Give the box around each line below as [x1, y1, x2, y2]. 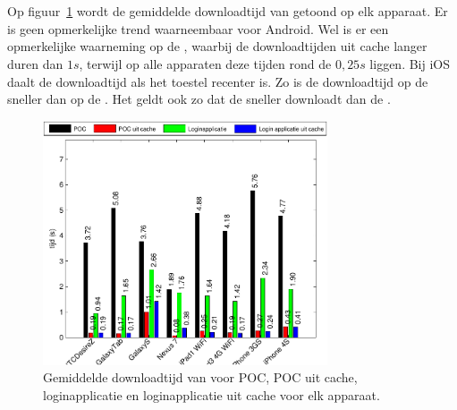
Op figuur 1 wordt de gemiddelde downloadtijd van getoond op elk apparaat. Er [7, 2, 448, 21]
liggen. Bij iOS [369, 54, 451, 73]
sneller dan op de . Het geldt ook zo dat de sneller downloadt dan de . [7, 90, 391, 108]
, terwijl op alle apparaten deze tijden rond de [79, 54, 332, 73]
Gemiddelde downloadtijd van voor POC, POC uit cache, [43, 368, 358, 387]
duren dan [7, 54, 63, 73]
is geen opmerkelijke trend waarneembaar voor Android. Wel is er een [7, 19, 389, 38]
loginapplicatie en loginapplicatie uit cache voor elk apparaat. [43, 386, 380, 404]
